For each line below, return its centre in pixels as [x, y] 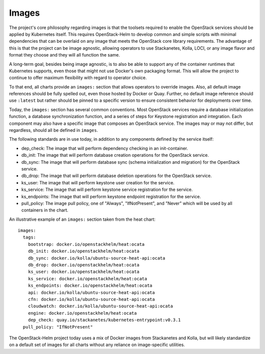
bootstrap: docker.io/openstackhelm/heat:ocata [86, 244]
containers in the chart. [45, 210]
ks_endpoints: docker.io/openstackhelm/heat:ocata [90, 286]
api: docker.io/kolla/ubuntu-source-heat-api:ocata [91, 292]
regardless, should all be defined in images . [53, 130]
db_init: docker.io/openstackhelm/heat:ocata [84, 251]
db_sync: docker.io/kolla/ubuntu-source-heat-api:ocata [96, 258]
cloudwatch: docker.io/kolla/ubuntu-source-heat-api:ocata [100, 306]
